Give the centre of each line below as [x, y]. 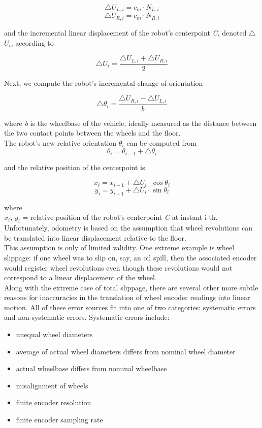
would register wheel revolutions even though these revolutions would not [118, 267]
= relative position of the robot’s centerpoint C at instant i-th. [120, 217]
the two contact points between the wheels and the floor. [92, 133]
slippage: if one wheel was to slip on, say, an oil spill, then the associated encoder [130, 257]
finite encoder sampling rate [59, 420]
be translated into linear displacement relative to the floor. [95, 237]
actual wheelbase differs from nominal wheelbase [91, 368]
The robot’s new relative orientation [60, 142]
